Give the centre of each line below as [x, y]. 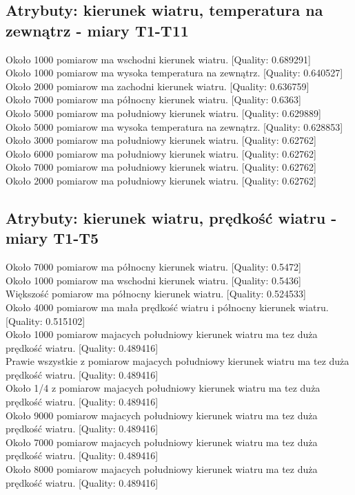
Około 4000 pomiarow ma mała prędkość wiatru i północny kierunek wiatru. [167, 307]
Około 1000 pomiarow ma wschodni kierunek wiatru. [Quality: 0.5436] [153, 280]
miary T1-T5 [52, 238]
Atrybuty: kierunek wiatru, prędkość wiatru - [171, 217]
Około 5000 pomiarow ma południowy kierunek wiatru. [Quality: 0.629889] [163, 113]
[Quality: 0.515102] [45, 320]
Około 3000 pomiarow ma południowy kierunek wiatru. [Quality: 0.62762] [161, 140]
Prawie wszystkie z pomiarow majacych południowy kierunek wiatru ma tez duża [177, 361]
